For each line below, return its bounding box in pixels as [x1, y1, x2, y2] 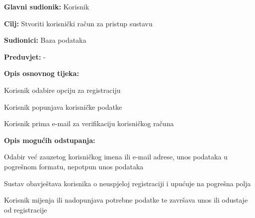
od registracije [4, 204, 47, 215]
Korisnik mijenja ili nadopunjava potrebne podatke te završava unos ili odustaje [4, 195, 248, 205]
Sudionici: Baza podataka [4, 35, 86, 45]
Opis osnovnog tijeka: [4, 68, 79, 78]
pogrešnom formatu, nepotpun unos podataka [4, 161, 144, 171]
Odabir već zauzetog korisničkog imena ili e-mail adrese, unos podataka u [4, 151, 228, 162]
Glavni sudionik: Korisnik [4, 1, 89, 11]
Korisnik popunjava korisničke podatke [4, 101, 122, 112]
